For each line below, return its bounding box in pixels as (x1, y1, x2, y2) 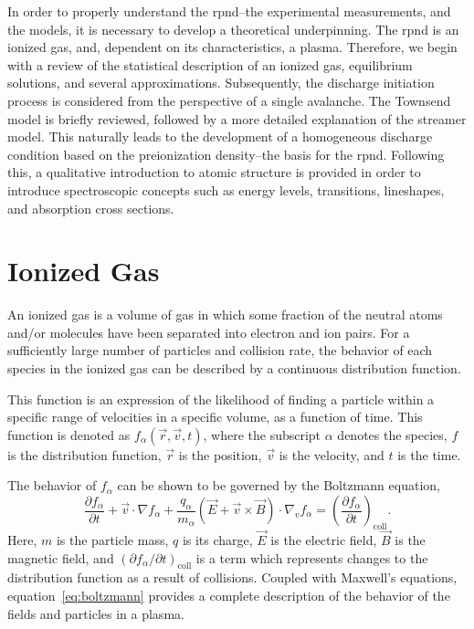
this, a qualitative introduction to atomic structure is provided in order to (7, 162, 421, 182)
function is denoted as (7, 425, 131, 444)
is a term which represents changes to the (195, 548, 428, 567)
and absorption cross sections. (7, 198, 174, 217)
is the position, (178, 445, 262, 464)
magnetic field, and (7, 548, 114, 567)
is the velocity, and (279, 445, 384, 464)
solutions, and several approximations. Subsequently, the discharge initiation (7, 73, 435, 92)
